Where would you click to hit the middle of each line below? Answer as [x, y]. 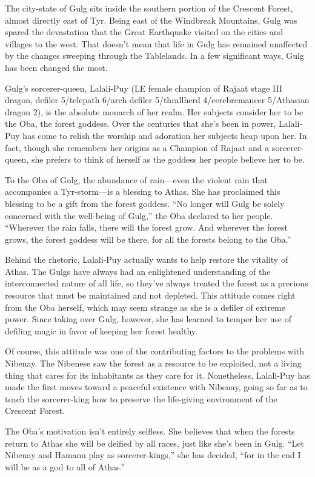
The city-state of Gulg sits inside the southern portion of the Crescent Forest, [149, 8]
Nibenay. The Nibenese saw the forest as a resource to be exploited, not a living [153, 363]
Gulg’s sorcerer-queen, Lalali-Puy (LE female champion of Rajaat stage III [144, 88]
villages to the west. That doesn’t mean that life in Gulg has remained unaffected [156, 43]
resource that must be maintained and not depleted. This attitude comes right [150, 295]
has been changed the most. [56, 67]
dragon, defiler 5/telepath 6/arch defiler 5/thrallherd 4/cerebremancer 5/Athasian [157, 100]
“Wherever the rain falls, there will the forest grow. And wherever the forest [146, 227]
